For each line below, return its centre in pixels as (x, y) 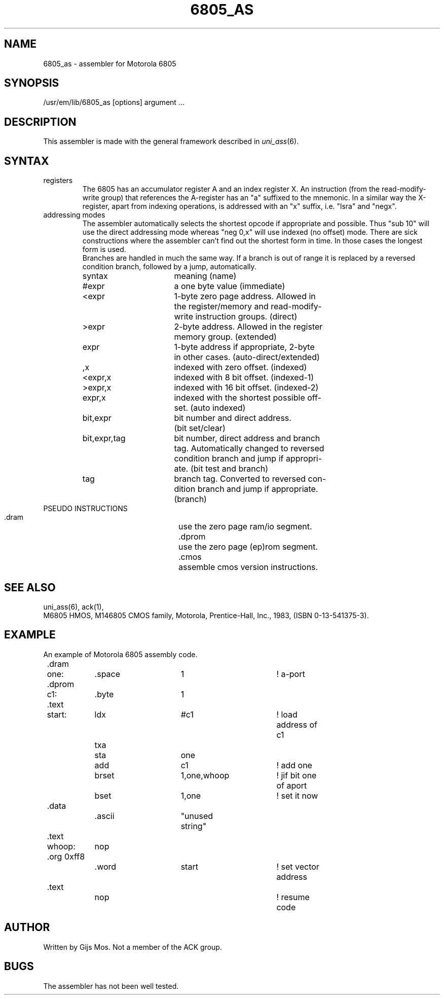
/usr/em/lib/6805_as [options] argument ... (114, 102)
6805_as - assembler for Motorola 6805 (110, 63)
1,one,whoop (205, 775)
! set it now (297, 795)
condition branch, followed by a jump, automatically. (169, 267)
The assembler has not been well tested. (111, 986)
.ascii (104, 816)
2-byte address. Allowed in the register (248, 327)
